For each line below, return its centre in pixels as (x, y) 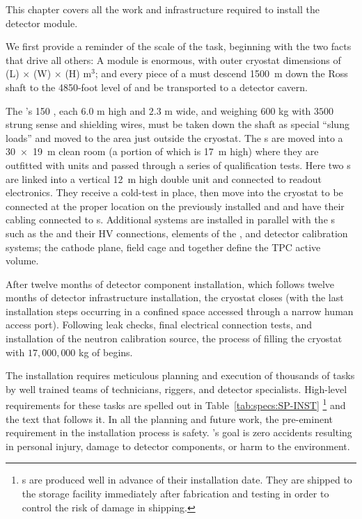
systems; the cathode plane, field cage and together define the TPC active (163, 247)
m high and (121, 110)
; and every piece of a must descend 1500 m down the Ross (221, 73)
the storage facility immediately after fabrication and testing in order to (175, 494)
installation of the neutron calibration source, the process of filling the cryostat (174, 338)
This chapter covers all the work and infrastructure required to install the (163, 9)
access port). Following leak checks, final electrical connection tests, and (159, 325)
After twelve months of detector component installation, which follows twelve (170, 284)
